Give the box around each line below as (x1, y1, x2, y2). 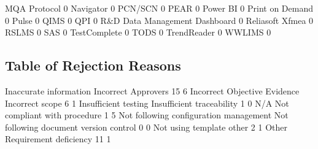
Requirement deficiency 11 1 (5, 132, 111, 145)
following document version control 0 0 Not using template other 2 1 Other (5, 120, 287, 133)
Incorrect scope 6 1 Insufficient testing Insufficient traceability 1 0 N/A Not (5, 96, 289, 109)
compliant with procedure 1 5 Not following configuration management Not (5, 109, 289, 121)
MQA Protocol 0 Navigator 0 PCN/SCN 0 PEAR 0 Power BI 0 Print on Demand (5, 2, 314, 14)
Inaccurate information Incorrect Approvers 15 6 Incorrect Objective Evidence (5, 84, 300, 97)
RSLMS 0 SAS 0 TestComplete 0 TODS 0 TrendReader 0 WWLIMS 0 (5, 26, 271, 39)
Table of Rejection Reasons (5, 56, 181, 75)
